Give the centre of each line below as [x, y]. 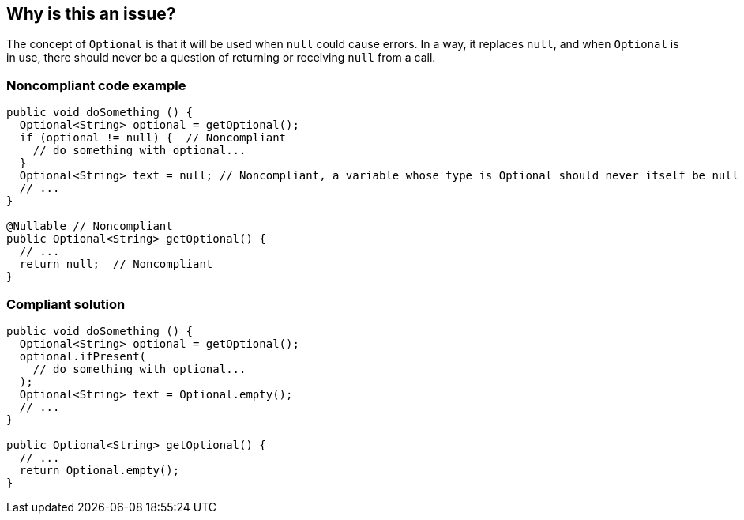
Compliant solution [66, 304]
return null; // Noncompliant [116, 264]
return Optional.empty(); [100, 470]
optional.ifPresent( [83, 356]
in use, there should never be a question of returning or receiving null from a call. [221, 58]
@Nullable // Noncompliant [90, 226]
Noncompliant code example [96, 85]
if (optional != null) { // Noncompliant [153, 138]
